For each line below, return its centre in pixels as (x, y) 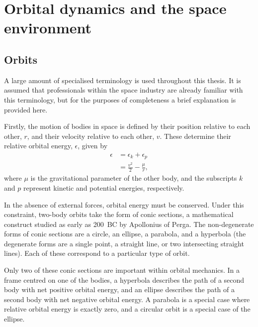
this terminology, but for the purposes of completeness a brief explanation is (120, 99)
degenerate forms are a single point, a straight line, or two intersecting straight (124, 243)
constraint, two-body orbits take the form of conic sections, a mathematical (119, 214)
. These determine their (195, 136)
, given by (93, 146)
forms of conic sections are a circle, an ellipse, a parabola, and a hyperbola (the (125, 234)
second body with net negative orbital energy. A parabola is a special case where (127, 299)
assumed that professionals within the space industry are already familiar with (124, 90)
